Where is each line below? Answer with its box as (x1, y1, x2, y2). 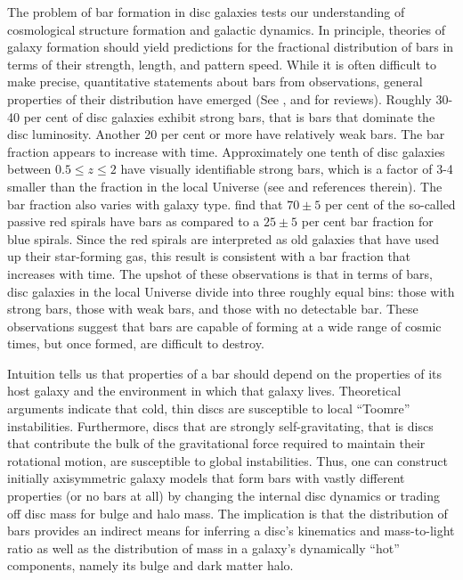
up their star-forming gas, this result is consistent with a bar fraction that (7, 247, 411, 265)
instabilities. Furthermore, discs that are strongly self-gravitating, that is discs (7, 416, 434, 435)
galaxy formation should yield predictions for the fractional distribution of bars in (7, 37, 454, 56)
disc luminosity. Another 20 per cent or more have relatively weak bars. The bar (7, 125, 445, 143)
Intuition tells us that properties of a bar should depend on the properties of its (7, 364, 442, 382)
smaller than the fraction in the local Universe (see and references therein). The (7, 176, 443, 195)
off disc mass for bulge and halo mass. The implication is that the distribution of (7, 503, 448, 522)
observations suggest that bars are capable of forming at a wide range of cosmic (7, 316, 442, 335)
